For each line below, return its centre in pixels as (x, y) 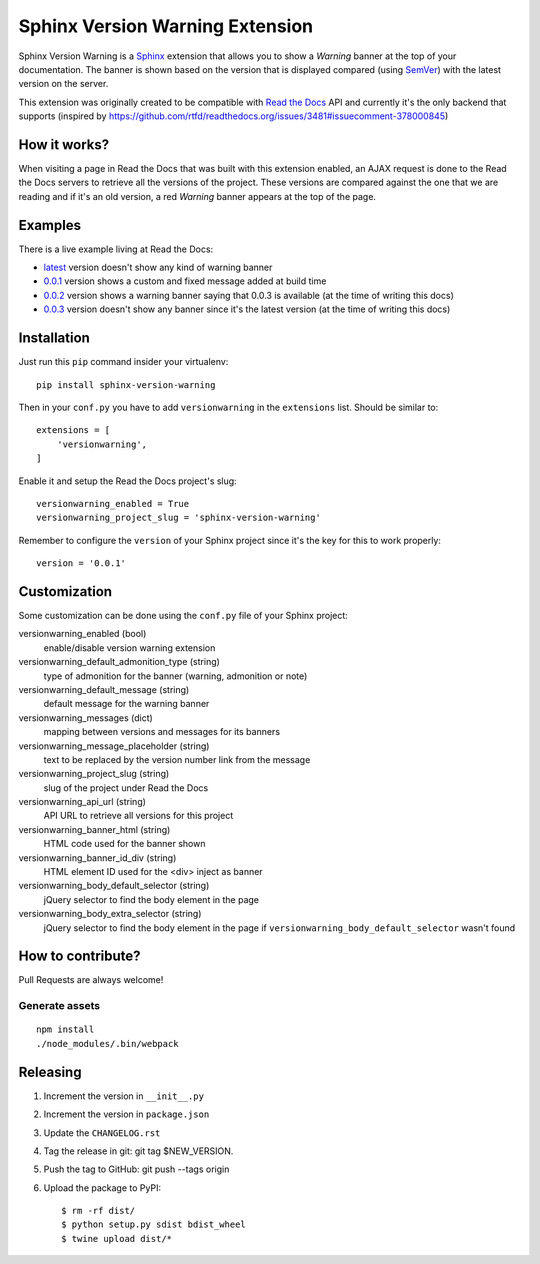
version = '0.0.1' (81, 563)
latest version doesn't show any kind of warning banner (158, 267)
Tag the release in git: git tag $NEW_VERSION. (138, 1151)
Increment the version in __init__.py (124, 1096)
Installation (54, 338)
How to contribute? (79, 956)
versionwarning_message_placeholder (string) (114, 746)
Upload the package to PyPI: (102, 1187)
